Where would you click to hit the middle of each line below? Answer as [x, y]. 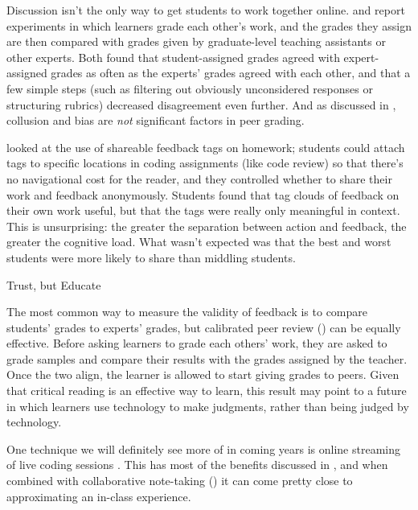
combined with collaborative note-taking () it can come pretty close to [180, 481]
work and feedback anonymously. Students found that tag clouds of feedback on [203, 194]
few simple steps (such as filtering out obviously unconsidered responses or [190, 88]
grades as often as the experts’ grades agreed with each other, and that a [231, 73]
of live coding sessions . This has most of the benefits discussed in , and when [197, 465]
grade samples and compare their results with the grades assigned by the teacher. [207, 358]
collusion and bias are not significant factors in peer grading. [156, 120]
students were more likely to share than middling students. [151, 257]
